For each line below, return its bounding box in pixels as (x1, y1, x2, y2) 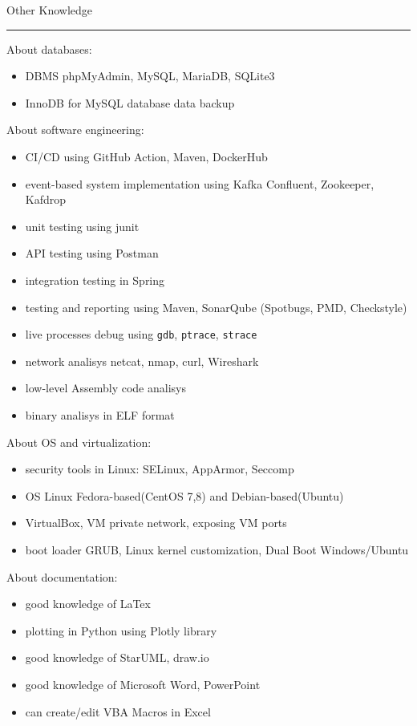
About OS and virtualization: (6, 433, 152, 450)
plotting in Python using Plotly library (25, 622, 217, 639)
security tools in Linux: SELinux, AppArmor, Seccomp (25, 460, 294, 477)
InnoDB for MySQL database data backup (25, 94, 235, 111)
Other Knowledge (6, 2, 92, 18)
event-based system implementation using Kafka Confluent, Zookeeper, (25, 175, 374, 192)
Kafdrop (25, 191, 67, 208)
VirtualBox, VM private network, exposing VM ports (25, 514, 287, 531)
